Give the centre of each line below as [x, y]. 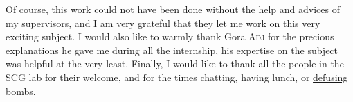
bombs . [21, 91]
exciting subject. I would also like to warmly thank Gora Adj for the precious [170, 36]
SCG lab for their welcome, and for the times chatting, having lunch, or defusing [177, 77]
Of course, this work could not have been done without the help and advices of [173, 9]
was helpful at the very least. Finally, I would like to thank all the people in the [175, 63]
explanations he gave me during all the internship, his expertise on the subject [172, 50]
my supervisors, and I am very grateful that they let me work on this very [163, 23]
